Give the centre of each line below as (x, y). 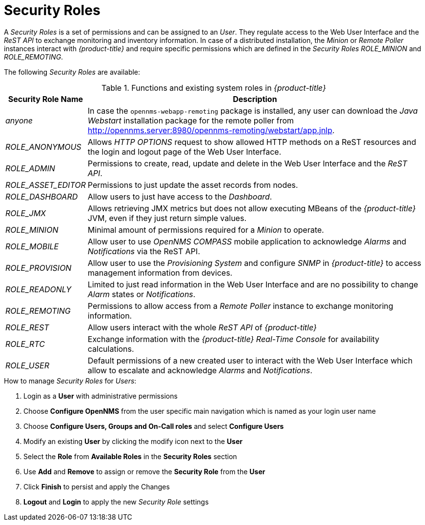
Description (255, 99)
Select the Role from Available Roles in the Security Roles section (130, 456)
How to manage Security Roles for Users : (70, 381)
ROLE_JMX (26, 213)
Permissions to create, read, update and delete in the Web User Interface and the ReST (247, 163)
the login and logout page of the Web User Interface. (184, 151)
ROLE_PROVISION (39, 268)
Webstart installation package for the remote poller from (191, 120)
